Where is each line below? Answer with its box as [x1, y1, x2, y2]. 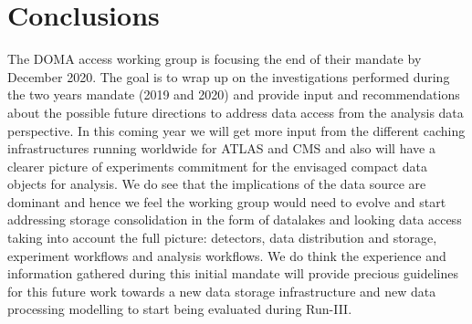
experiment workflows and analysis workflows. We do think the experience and [7, 246, 446, 265]
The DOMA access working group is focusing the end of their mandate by [7, 49, 422, 68]
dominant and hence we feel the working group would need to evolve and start [7, 192, 446, 211]
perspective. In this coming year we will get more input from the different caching [7, 120, 466, 140]
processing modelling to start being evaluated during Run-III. [7, 299, 352, 319]
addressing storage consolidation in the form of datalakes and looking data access [7, 210, 462, 229]
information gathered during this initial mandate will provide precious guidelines [7, 264, 459, 283]
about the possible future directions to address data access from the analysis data [7, 102, 464, 121]
